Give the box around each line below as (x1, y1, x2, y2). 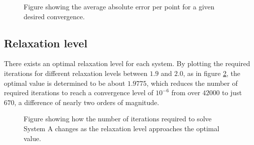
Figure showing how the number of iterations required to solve (24, 113, 212, 124)
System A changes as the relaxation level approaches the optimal (24, 123, 220, 133)
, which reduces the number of (146, 77, 238, 88)
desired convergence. (24, 11, 85, 21)
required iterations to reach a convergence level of (4, 87, 154, 98)
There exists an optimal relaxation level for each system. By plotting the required (4, 58, 251, 69)
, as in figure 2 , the (183, 68, 240, 78)
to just (222, 87, 242, 98)
